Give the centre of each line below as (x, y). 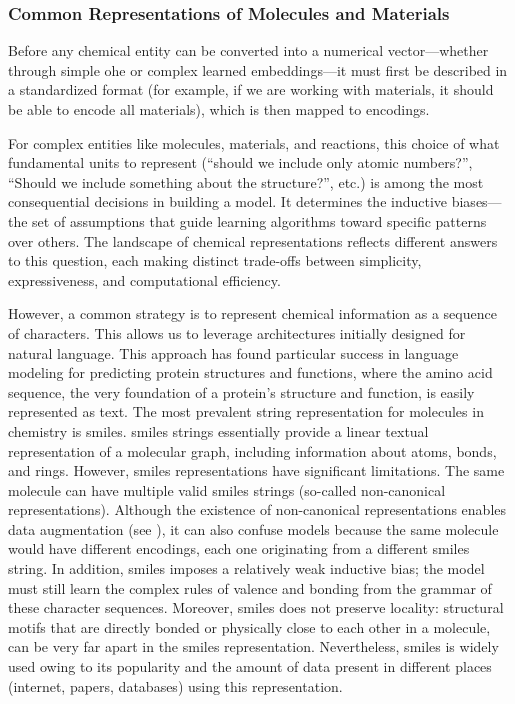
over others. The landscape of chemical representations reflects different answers (253, 240)
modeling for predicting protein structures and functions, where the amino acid (250, 372)
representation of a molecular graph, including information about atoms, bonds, (252, 450)
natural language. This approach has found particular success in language (233, 352)
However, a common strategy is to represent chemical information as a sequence (252, 313)
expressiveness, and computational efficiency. (144, 279)
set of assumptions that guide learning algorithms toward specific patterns (259, 220)
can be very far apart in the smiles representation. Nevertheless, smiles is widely (253, 646)
